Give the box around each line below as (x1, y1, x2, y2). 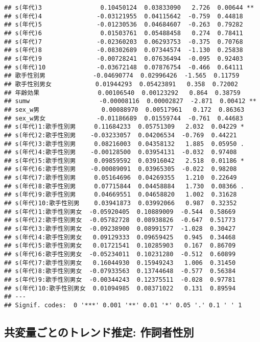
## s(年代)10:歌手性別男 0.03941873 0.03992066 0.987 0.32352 (4, 200, 237, 207)
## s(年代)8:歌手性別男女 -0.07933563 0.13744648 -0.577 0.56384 (4, 267, 236, 275)
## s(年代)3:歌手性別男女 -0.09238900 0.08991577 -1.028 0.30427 (4, 225, 236, 233)
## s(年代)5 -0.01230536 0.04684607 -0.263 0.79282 (4, 21, 243, 29)
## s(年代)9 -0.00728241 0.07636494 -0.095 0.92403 (4, 55, 243, 62)
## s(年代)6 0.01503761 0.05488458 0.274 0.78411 (4, 29, 243, 37)
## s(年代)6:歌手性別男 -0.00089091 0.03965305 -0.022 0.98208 (4, 165, 237, 173)
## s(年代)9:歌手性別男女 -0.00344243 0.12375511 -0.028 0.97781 (4, 276, 236, 283)
